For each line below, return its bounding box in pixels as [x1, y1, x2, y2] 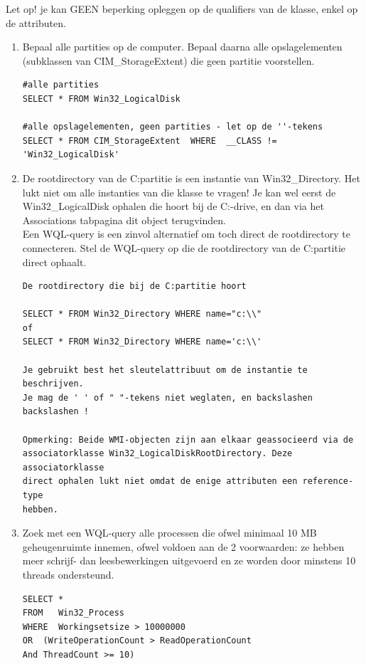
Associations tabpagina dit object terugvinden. [22, 212, 226, 227]
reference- [302, 476, 354, 487]
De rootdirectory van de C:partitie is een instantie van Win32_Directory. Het [22, 170, 361, 185]
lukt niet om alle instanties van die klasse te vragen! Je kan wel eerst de [22, 184, 336, 199]
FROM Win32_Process [22, 608, 124, 618]
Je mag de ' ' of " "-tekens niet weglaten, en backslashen [22, 392, 313, 403]
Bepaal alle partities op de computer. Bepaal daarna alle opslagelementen [22, 39, 343, 54]
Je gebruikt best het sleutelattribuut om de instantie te [22, 364, 308, 375]
